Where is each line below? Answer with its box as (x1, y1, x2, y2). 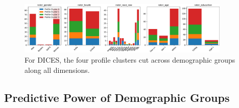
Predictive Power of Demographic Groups (4, 89, 230, 105)
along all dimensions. (25, 64, 90, 75)
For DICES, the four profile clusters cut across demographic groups (25, 54, 235, 65)
